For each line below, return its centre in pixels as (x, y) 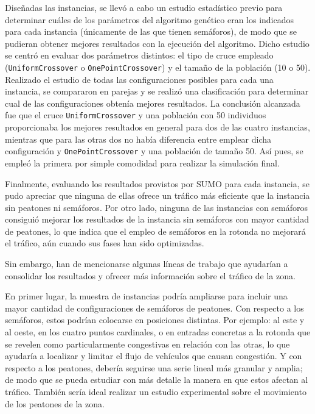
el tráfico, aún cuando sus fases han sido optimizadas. (105, 243)
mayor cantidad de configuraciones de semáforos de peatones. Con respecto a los (154, 308)
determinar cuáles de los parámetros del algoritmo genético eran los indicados (150, 19)
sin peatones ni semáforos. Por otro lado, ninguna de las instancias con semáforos (157, 207)
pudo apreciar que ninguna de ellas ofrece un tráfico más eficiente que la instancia (157, 195)
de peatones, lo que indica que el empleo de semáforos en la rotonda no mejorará (155, 231)
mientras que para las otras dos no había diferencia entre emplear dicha (138, 139)
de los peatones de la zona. (55, 403)
